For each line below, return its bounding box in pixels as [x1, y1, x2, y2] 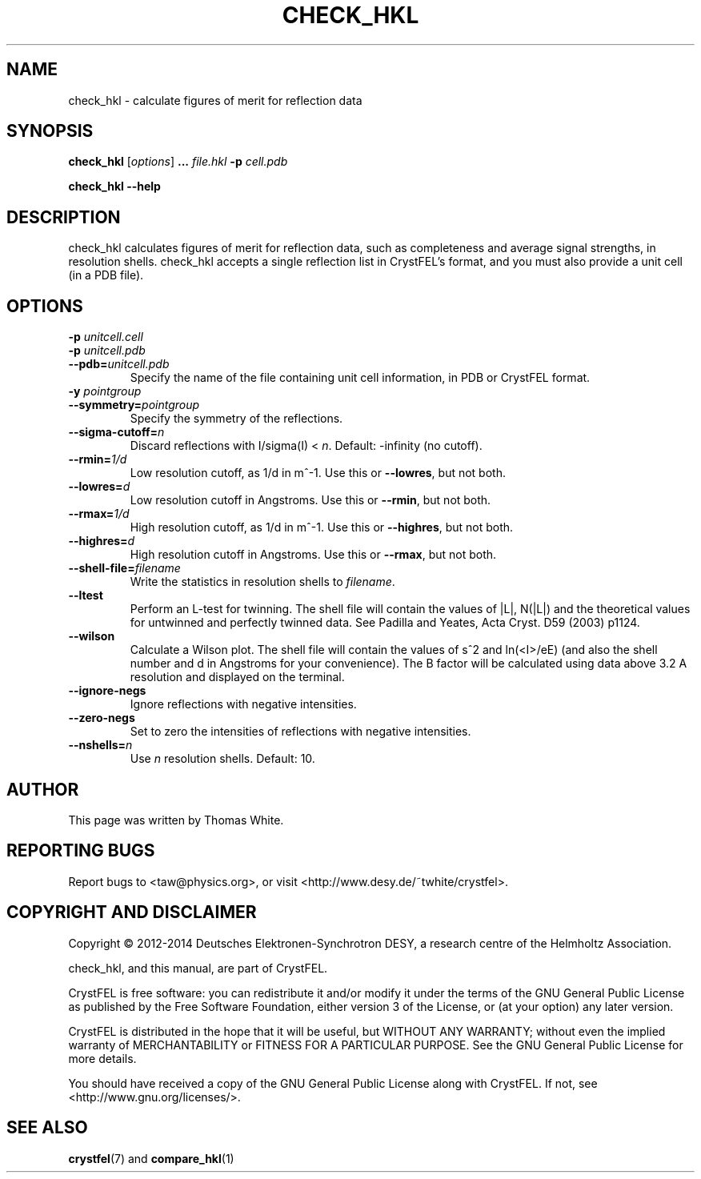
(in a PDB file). [68, 268, 144, 283]
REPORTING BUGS [6, 840, 155, 861]
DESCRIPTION [6, 207, 121, 227]
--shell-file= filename [68, 561, 181, 575]
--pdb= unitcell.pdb [68, 357, 170, 371]
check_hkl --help [68, 179, 161, 194]
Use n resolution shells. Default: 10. [130, 752, 315, 766]
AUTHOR [6, 779, 79, 800]
